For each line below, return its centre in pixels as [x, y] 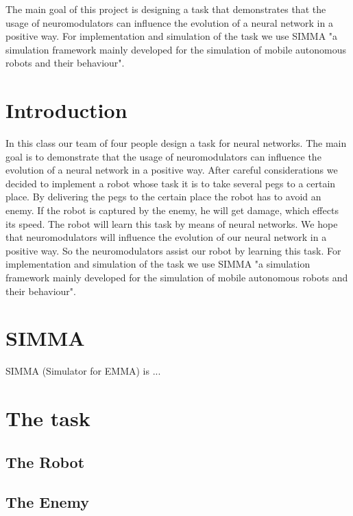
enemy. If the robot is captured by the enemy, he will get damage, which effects [172, 210]
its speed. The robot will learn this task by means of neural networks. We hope [172, 223]
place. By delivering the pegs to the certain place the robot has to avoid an [163, 197]
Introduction [66, 110]
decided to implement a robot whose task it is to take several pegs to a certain [171, 183]
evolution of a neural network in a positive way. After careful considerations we [172, 170]
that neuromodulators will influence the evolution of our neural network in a [166, 237]
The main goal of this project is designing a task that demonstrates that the [166, 9]
